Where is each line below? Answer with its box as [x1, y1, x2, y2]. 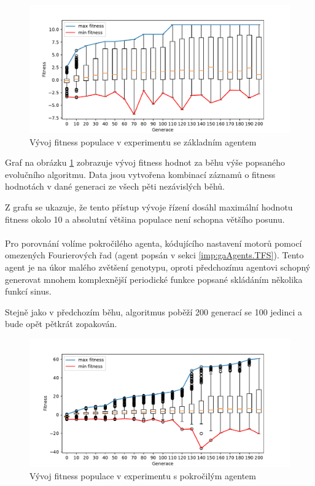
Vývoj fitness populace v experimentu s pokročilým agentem [29, 469, 256, 482]
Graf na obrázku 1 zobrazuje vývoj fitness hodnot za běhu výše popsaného [5, 156, 285, 169]
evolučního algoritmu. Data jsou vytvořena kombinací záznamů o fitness [5, 168, 276, 180]
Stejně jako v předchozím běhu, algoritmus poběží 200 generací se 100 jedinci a [5, 305, 303, 318]
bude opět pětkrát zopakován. [5, 317, 117, 330]
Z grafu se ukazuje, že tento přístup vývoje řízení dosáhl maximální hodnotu [5, 201, 293, 214]
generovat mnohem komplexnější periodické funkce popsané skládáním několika [5, 272, 303, 285]
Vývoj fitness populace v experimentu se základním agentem [29, 135, 257, 148]
